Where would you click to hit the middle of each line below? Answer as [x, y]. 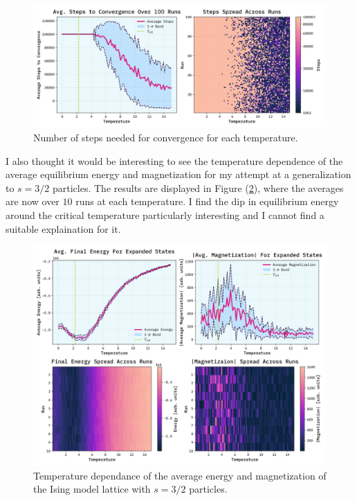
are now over [33, 201]
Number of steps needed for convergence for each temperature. [166, 137]
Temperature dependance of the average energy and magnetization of [180, 475]
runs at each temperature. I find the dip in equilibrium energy [207, 201]
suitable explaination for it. [63, 228]
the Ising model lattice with [92, 489]
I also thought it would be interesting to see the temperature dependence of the [174, 160]
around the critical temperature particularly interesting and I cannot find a [165, 214]
